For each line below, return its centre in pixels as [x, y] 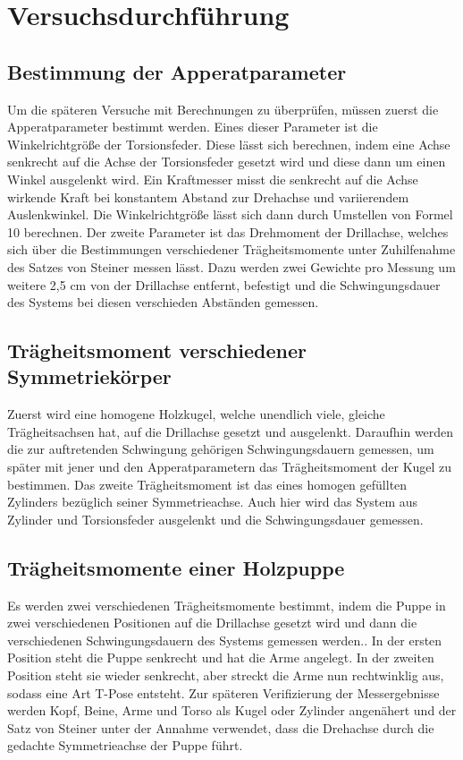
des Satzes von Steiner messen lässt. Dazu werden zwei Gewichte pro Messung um [231, 266]
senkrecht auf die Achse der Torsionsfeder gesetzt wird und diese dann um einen [227, 162]
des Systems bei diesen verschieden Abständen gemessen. [163, 302]
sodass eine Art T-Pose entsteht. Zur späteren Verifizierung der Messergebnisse [223, 692]
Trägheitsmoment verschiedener [157, 350]
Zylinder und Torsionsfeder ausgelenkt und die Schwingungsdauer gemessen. [215, 519]
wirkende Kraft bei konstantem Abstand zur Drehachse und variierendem [208, 196]
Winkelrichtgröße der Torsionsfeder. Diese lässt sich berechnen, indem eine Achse [229, 144]
